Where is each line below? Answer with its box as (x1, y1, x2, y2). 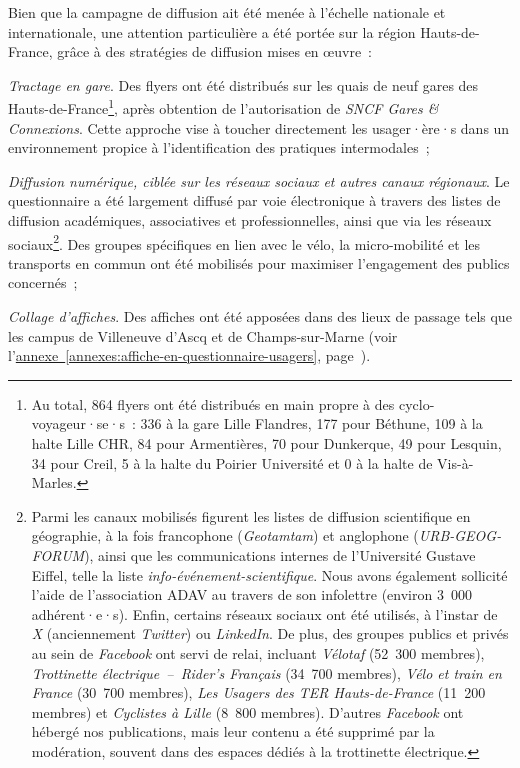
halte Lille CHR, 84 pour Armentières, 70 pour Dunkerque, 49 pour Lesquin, (31, 433, 502, 453)
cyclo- (398, 393, 435, 414)
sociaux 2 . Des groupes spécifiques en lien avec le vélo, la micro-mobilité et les (8, 230, 481, 254)
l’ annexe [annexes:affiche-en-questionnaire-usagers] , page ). (8, 345, 371, 366)
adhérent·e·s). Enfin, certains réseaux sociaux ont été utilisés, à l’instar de (31, 603, 498, 624)
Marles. (31, 472, 77, 493)
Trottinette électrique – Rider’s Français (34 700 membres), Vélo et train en (31, 662, 502, 683)
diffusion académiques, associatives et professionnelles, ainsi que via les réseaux (8, 210, 492, 230)
